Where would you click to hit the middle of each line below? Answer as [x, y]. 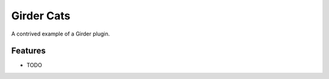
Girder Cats [41, 16]
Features [28, 51]
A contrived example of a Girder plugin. [61, 34]
